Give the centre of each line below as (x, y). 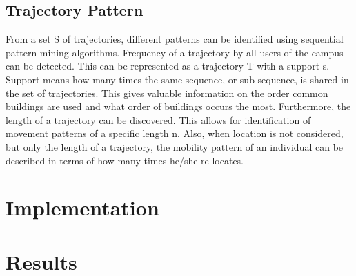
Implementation (82, 208)
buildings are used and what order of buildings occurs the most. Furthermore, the (178, 106)
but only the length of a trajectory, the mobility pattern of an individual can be (175, 146)
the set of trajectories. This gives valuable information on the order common (167, 93)
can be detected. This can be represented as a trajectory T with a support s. (168, 66)
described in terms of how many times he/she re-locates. (125, 160)
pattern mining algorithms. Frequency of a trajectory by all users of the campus (175, 52)
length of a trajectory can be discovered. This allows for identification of (158, 119)
